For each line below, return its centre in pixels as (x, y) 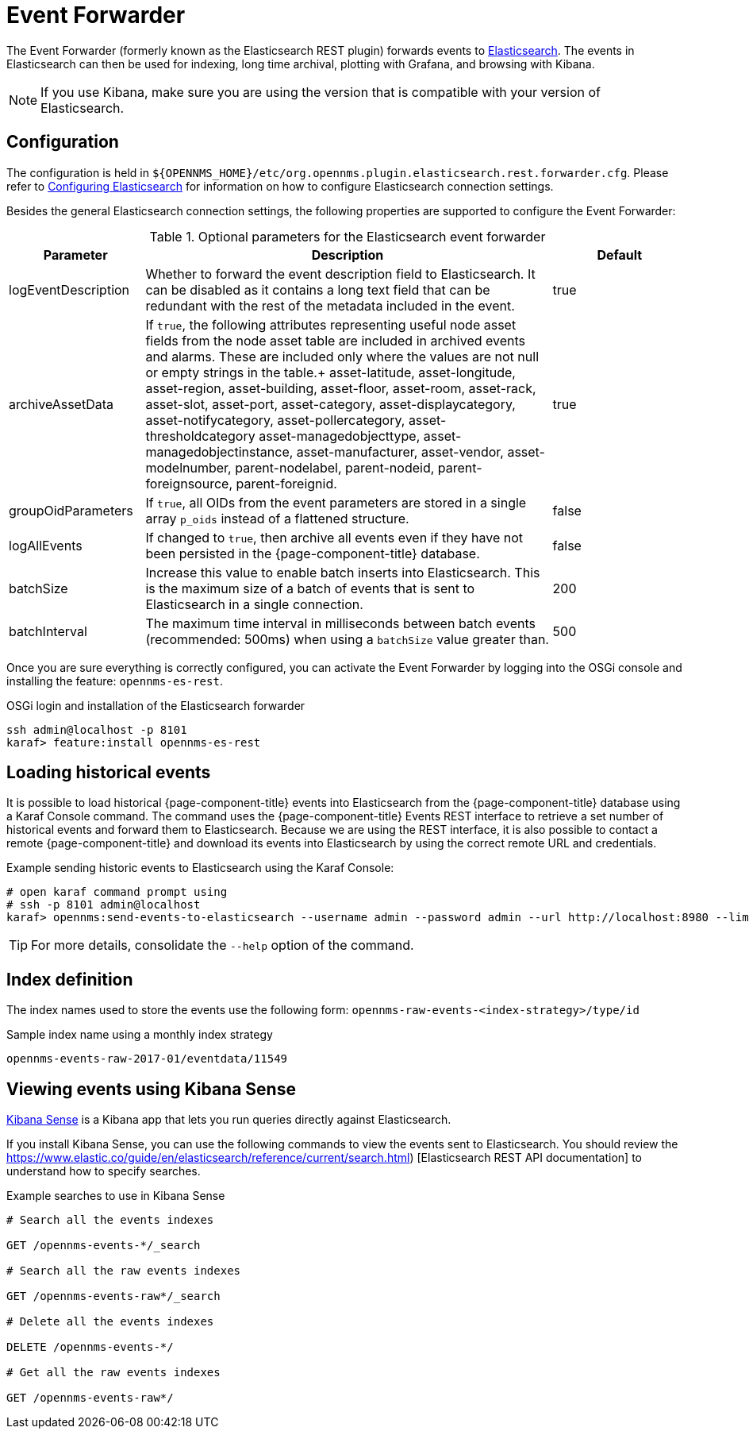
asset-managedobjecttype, (340, 436)
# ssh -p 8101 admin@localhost (104, 905)
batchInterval (48, 631)
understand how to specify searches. (104, 1171)
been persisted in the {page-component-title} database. (313, 553)
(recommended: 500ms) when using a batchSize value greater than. (347, 639)
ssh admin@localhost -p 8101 (97, 729)
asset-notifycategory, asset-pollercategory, (275, 420)
